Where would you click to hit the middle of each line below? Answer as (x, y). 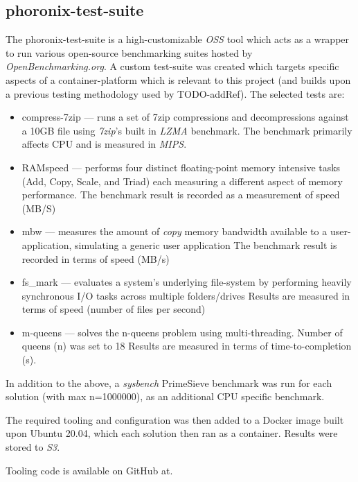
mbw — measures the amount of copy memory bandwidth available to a (174, 231)
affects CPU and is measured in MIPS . (104, 144)
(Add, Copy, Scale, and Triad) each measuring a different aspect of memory (182, 181)
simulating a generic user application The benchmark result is (206, 244)
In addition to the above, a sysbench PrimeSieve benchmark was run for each (169, 382)
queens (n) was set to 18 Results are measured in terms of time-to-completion (187, 346)
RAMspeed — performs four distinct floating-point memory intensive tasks (181, 167)
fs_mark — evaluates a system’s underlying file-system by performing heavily (187, 282)
